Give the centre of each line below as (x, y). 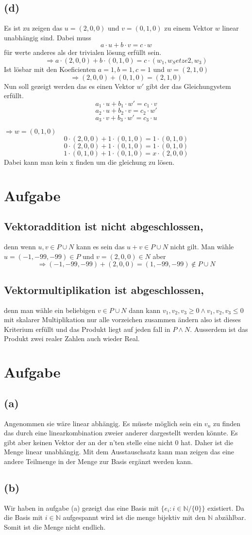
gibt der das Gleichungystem (188, 86)
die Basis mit (24, 517)
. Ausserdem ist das (219, 329)
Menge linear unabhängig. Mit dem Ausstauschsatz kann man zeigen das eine (119, 452)
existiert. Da (226, 508)
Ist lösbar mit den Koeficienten (50, 69)
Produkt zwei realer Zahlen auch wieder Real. (72, 338)
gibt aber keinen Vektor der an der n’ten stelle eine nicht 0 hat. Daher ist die (119, 442)
